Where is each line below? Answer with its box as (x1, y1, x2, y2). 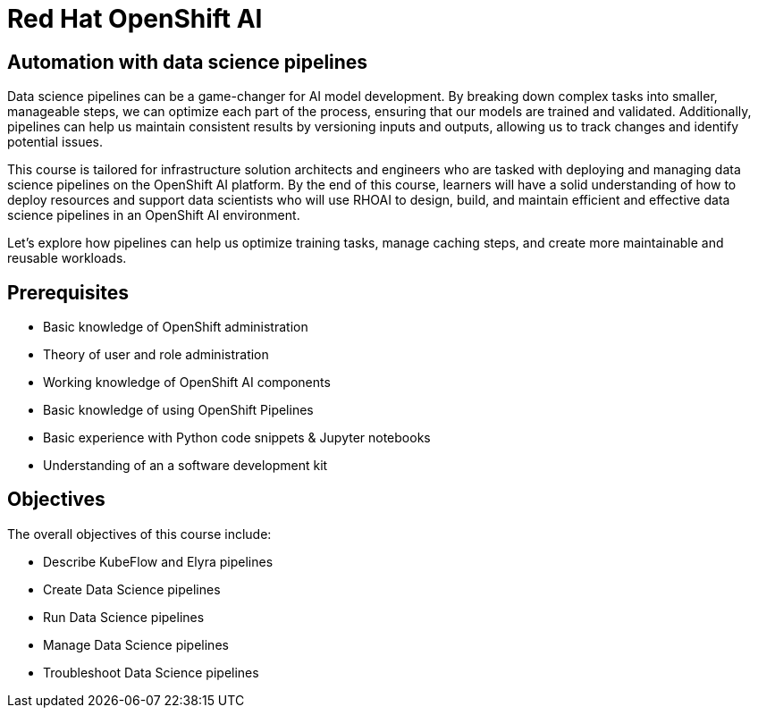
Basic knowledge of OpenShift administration (43, 319, 308, 335)
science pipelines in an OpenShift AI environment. (7, 207, 300, 223)
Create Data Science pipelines (43, 581, 221, 597)
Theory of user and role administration (43, 347, 269, 363)
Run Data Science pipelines (43, 609, 205, 625)
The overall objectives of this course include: (7, 526, 272, 542)
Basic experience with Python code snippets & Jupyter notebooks (43, 430, 431, 446)
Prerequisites (7, 281, 129, 304)
